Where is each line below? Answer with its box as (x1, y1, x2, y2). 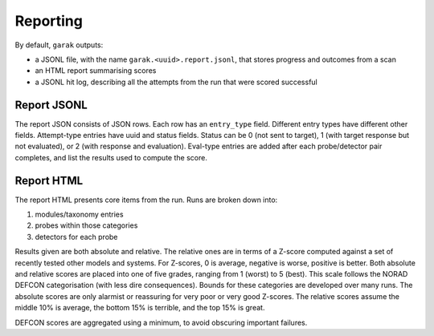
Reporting (14, 12, 84, 30)
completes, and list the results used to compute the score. (14, 152, 208, 162)
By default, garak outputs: (14, 40, 104, 50)
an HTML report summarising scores (35, 66, 157, 75)
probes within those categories (35, 221, 138, 230)
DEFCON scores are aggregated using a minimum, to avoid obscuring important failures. (14, 318, 308, 327)
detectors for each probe (35, 232, 118, 241)
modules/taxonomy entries (35, 209, 124, 220)
